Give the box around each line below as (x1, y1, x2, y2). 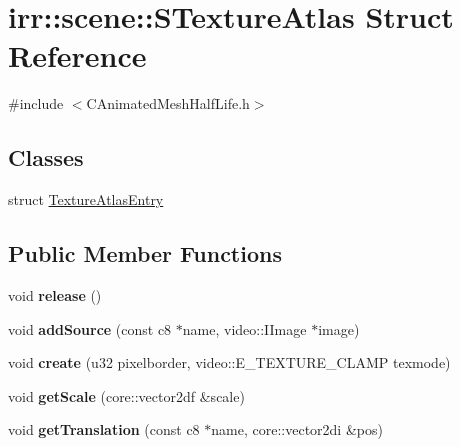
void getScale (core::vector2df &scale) (8, 385, 245, 406)
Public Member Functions (8, 238, 282, 269)
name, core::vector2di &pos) (211, 419, 383, 440)
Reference (8, 35, 147, 76)
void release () (8, 284, 102, 305)
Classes (8, 142, 84, 173)
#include (8, 93, 64, 114)
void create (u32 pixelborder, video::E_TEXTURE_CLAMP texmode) (8, 352, 451, 373)
